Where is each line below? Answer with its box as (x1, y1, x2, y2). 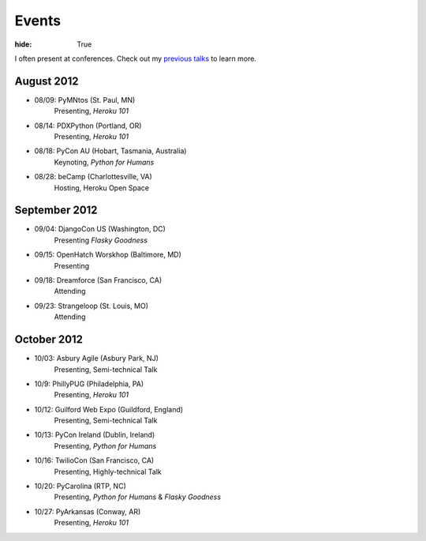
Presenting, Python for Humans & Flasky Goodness (54, 492, 221, 502)
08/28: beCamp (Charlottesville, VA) (34, 172, 153, 182)
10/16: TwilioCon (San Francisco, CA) (34, 456, 155, 465)
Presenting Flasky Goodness (54, 235, 148, 245)
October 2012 (14, 332, 83, 347)
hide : (14, 39, 32, 49)
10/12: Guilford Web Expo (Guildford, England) (34, 404, 184, 414)
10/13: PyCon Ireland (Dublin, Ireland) (34, 430, 155, 440)
